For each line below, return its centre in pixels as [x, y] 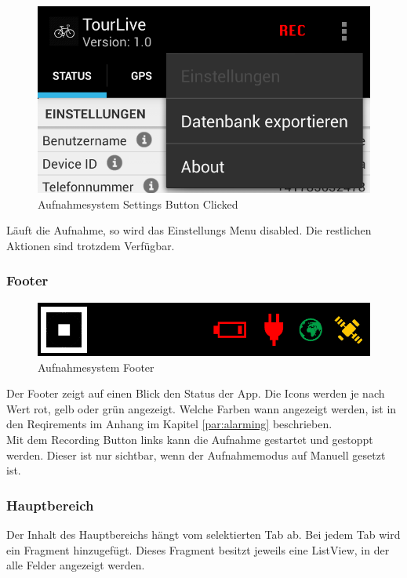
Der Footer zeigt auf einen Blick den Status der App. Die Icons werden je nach [196, 393]
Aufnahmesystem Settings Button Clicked [138, 204]
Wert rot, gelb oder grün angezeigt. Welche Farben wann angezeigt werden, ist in [202, 408]
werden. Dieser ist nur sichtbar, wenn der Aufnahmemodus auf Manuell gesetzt [196, 454]
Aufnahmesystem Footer [96, 367]
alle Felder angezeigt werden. [76, 565]
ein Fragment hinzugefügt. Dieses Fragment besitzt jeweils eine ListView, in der [198, 549]
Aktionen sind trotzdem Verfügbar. [91, 245]
